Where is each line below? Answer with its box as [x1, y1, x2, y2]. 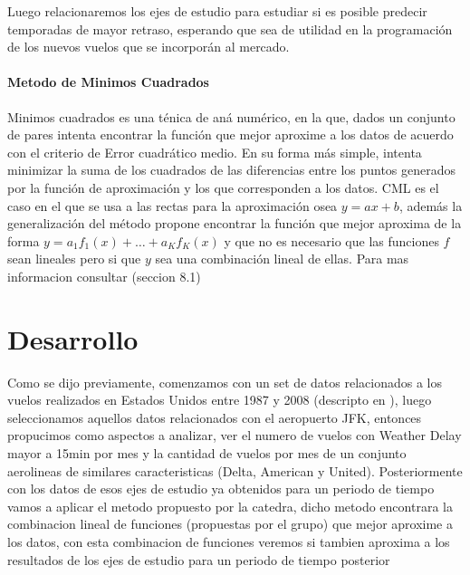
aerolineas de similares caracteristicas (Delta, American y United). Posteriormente [7, 461, 463, 480]
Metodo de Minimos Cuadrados [7, 72, 209, 91]
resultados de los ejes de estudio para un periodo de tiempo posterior [7, 550, 390, 569]
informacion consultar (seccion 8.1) [7, 266, 201, 285]
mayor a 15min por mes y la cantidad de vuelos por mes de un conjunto [7, 444, 407, 463]
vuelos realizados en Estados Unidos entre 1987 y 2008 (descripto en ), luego [7, 390, 432, 409]
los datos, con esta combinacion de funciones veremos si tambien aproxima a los [7, 532, 450, 551]
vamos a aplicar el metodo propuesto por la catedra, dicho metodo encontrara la [7, 496, 453, 515]
